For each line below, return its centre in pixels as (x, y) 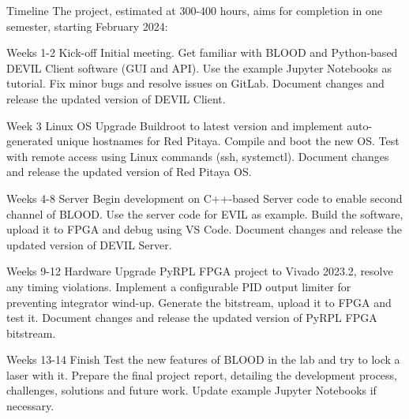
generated (30, 141)
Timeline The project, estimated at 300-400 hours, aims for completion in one (194, 10)
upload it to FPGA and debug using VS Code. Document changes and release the (204, 229)
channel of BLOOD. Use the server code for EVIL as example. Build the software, (205, 213)
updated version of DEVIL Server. (89, 244)
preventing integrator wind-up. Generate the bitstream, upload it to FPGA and (199, 302)
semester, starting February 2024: (87, 26)
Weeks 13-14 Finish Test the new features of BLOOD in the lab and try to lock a (203, 359)
